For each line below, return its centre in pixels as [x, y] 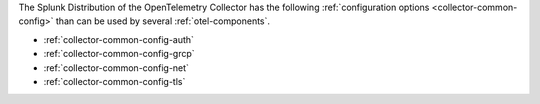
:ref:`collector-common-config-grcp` [119, 54]
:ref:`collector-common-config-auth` [119, 39]
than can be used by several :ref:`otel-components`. [162, 21]
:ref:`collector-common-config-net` [116, 67]
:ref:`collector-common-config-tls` [114, 81]
